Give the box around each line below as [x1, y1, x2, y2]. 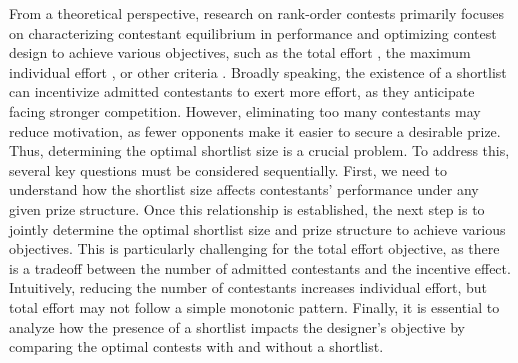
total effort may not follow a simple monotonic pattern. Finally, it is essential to [9, 296, 500, 317]
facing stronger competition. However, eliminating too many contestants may [9, 100, 481, 121]
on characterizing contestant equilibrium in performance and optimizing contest [9, 22, 497, 43]
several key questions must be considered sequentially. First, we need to [9, 159, 447, 180]
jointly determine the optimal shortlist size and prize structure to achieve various [9, 218, 506, 239]
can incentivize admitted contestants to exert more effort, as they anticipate [9, 81, 475, 102]
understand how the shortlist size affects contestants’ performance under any [9, 179, 479, 200]
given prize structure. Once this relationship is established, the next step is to [9, 198, 485, 219]
